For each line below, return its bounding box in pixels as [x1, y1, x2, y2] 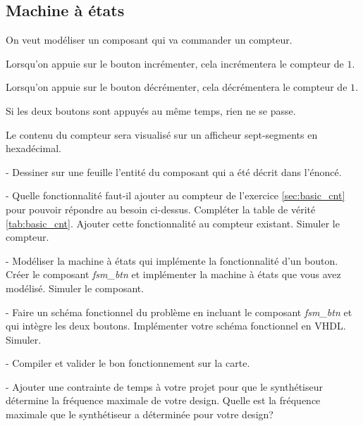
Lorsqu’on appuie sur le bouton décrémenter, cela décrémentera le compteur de [6, 80, 347, 94]
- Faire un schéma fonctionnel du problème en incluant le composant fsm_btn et [6, 304, 352, 319]
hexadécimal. [6, 141, 61, 156]
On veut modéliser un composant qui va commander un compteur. [6, 32, 293, 47]
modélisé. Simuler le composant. [6, 280, 144, 295]
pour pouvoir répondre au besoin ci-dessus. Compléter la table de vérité [6, 201, 316, 216]
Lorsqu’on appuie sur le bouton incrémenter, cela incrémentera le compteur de [6, 56, 344, 70]
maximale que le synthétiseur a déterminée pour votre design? [6, 407, 273, 422]
